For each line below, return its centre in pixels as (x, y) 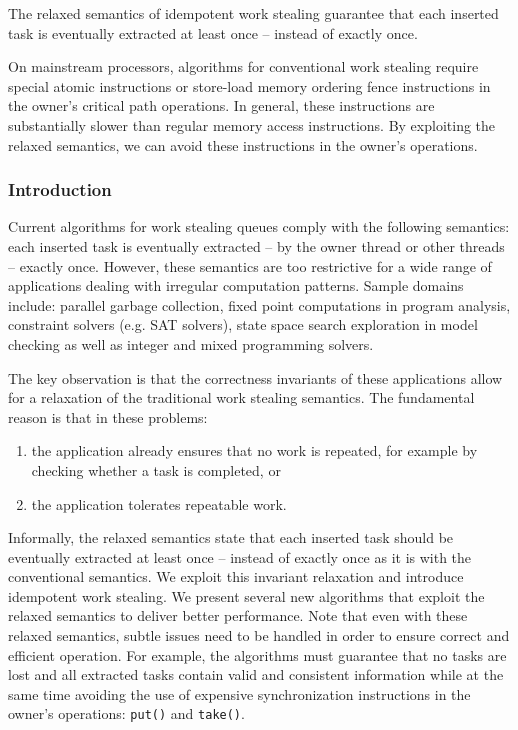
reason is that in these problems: (108, 416)
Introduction (60, 189)
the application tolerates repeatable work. (159, 503)
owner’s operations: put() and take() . (126, 713)
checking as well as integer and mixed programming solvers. (191, 343)
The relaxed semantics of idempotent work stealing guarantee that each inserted (253, 13)
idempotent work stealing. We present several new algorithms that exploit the (246, 595)
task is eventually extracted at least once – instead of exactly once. (213, 32)
